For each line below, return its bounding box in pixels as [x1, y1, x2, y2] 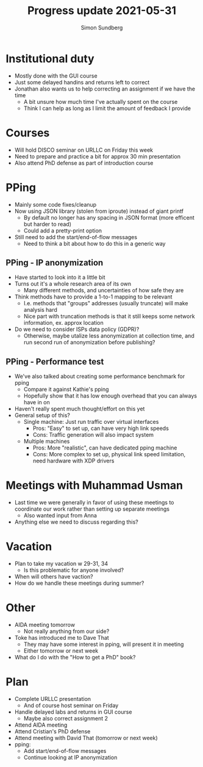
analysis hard [23, 306, 57, 314]
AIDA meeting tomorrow [14, 621, 76, 628]
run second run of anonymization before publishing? [23, 339, 155, 346]
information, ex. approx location [23, 319, 104, 327]
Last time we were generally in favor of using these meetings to [14, 499, 174, 506]
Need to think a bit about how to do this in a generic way [23, 240, 166, 247]
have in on [23, 399, 50, 406]
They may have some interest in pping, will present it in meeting [23, 640, 184, 648]
